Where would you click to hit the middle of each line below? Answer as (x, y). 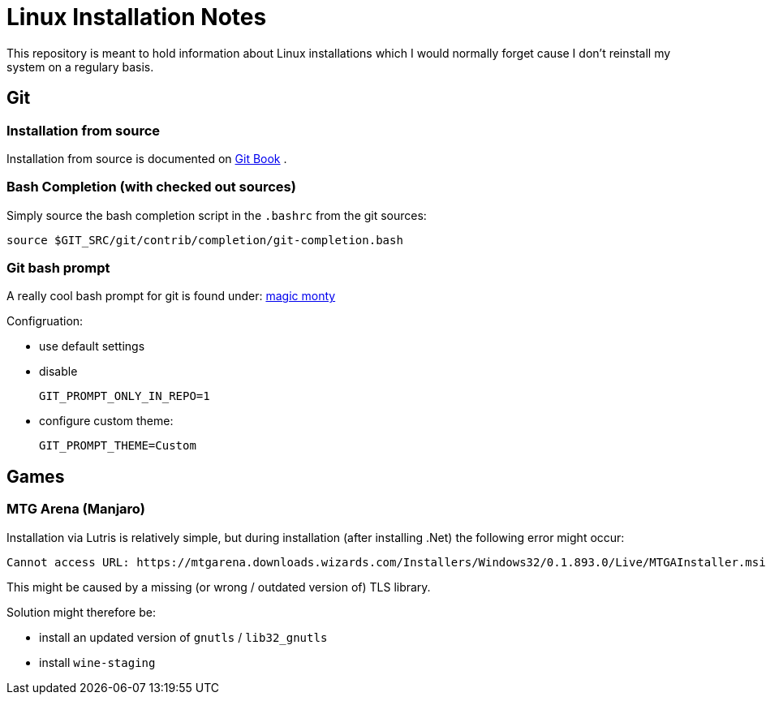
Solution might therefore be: (81, 612)
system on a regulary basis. (80, 67)
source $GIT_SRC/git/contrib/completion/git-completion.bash (205, 240)
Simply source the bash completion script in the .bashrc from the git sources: (217, 215)
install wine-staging (97, 662)
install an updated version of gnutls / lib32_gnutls (183, 637)
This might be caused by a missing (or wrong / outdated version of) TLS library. (219, 587)
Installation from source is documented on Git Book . (147, 158)
